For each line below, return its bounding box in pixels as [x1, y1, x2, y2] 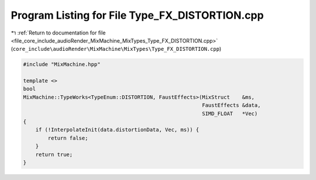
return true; [35, 151, 73, 158]
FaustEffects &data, [202, 102, 261, 109]
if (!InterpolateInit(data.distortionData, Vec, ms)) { [35, 126, 200, 133]
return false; [47, 134, 88, 141]
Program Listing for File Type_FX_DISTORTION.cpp [11, 9, 264, 22]
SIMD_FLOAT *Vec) [202, 110, 258, 117]
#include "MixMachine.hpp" [23, 61, 101, 68]
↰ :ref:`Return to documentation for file [11, 29, 106, 36]
